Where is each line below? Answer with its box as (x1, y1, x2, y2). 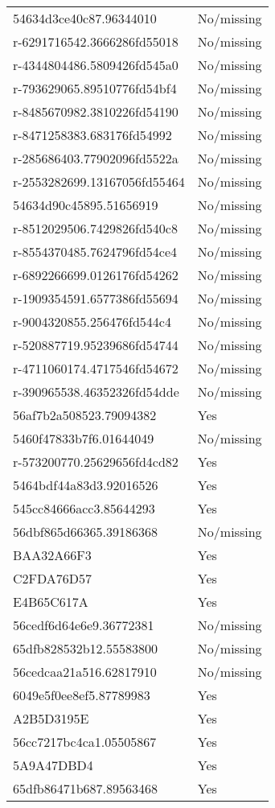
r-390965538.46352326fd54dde (13, 382, 179, 401)
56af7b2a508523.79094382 (13, 406, 157, 424)
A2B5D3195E (13, 709, 89, 728)
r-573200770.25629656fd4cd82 (13, 452, 179, 471)
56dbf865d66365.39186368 (13, 522, 158, 541)
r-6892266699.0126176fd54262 (13, 266, 179, 284)
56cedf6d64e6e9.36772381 (13, 616, 154, 634)
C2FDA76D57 (13, 569, 92, 587)
